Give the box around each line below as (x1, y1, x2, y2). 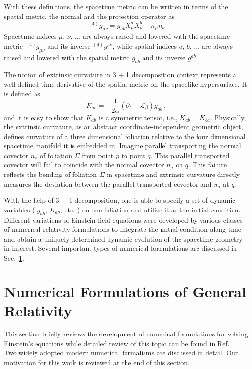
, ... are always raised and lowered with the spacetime (70, 31, 230, 41)
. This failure (188, 159, 227, 170)
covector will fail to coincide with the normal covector (4, 159, 164, 170)
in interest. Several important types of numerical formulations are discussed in (4, 243, 237, 253)
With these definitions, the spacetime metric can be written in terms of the (4, 1, 228, 11)
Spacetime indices (4, 31, 57, 41)
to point (121, 150, 145, 160)
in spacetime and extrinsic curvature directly (107, 169, 240, 179)
